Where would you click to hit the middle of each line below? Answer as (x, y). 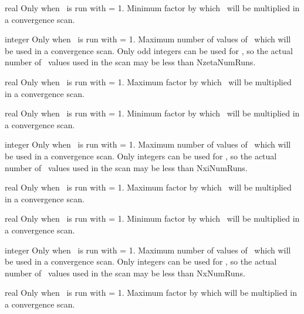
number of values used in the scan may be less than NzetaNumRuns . (130, 62)
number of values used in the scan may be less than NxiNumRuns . (126, 167)
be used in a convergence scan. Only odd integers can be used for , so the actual (149, 50)
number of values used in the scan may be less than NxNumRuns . (125, 273)
